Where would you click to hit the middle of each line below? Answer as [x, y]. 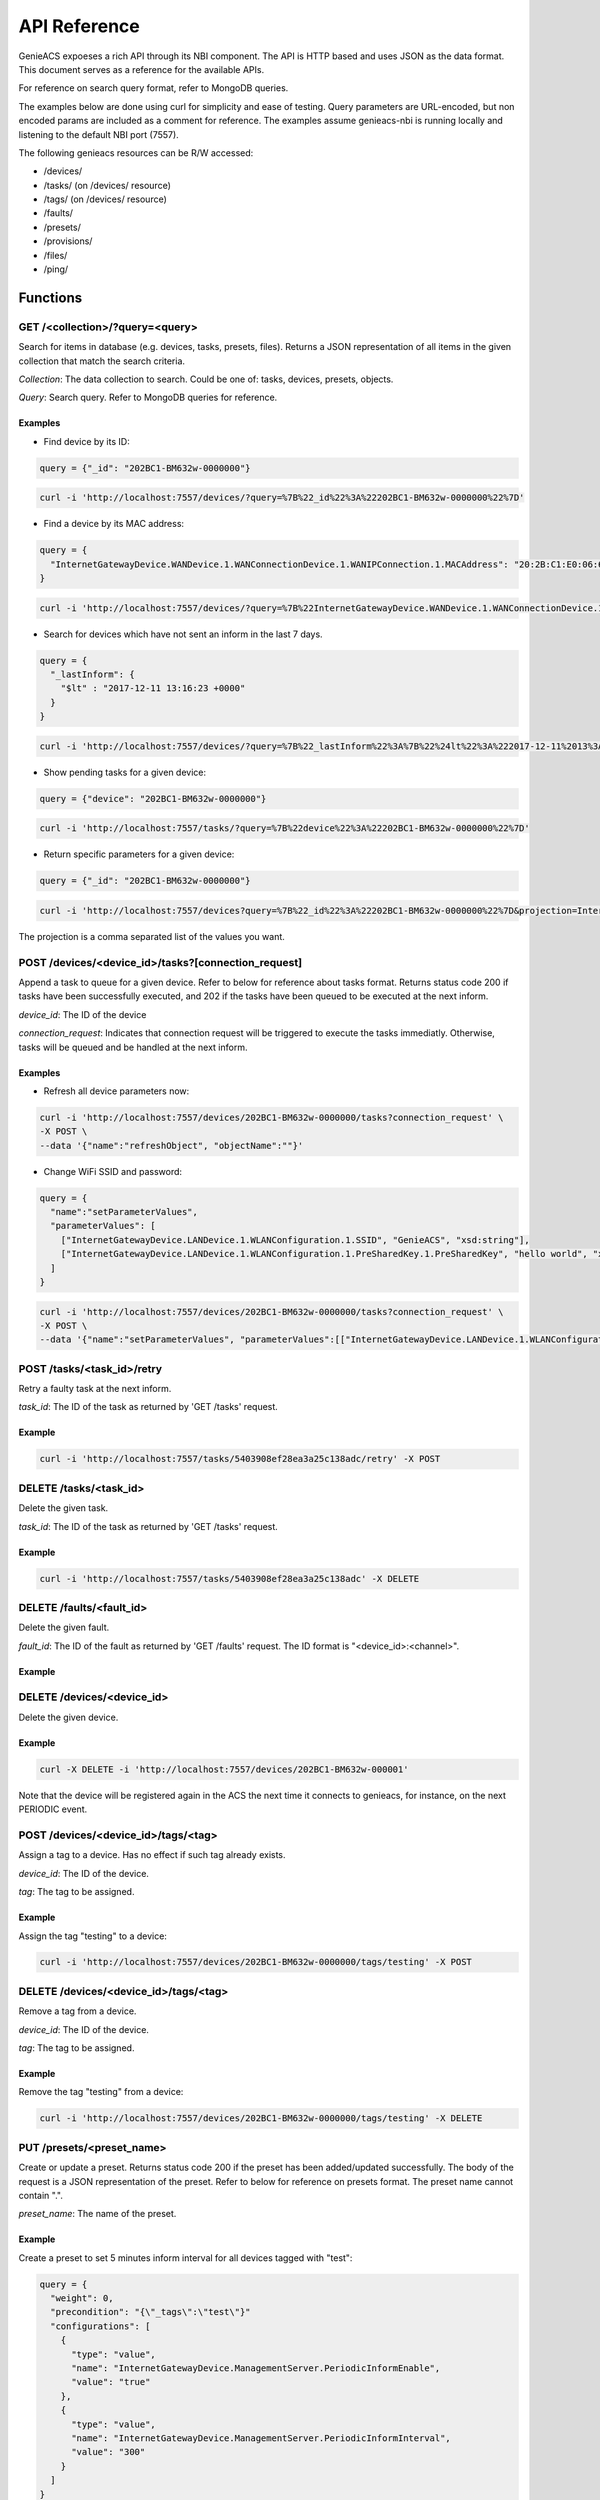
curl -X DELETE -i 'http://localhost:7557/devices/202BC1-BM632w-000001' [224, 1769]
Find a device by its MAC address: [114, 524]
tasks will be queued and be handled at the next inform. [133, 1047]
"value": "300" [108, 2452]
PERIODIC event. [53, 1809]
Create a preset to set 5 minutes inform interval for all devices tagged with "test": [185, 2257]
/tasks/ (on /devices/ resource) [107, 185]
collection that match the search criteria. [101, 361]
